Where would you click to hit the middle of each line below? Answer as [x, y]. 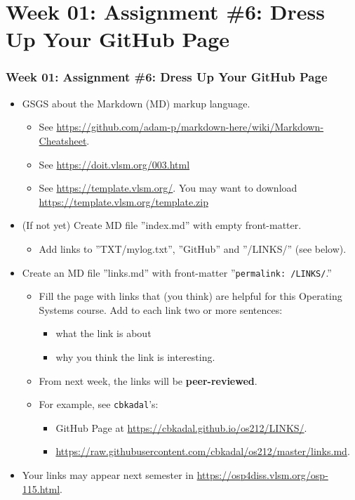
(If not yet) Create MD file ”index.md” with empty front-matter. [162, 225]
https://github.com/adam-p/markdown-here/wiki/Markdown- [190, 127]
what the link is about [103, 333]
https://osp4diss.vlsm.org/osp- [262, 475]
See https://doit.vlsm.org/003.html [114, 164]
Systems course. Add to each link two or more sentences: [161, 309]
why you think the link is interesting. [135, 356]
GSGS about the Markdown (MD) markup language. [136, 103]
